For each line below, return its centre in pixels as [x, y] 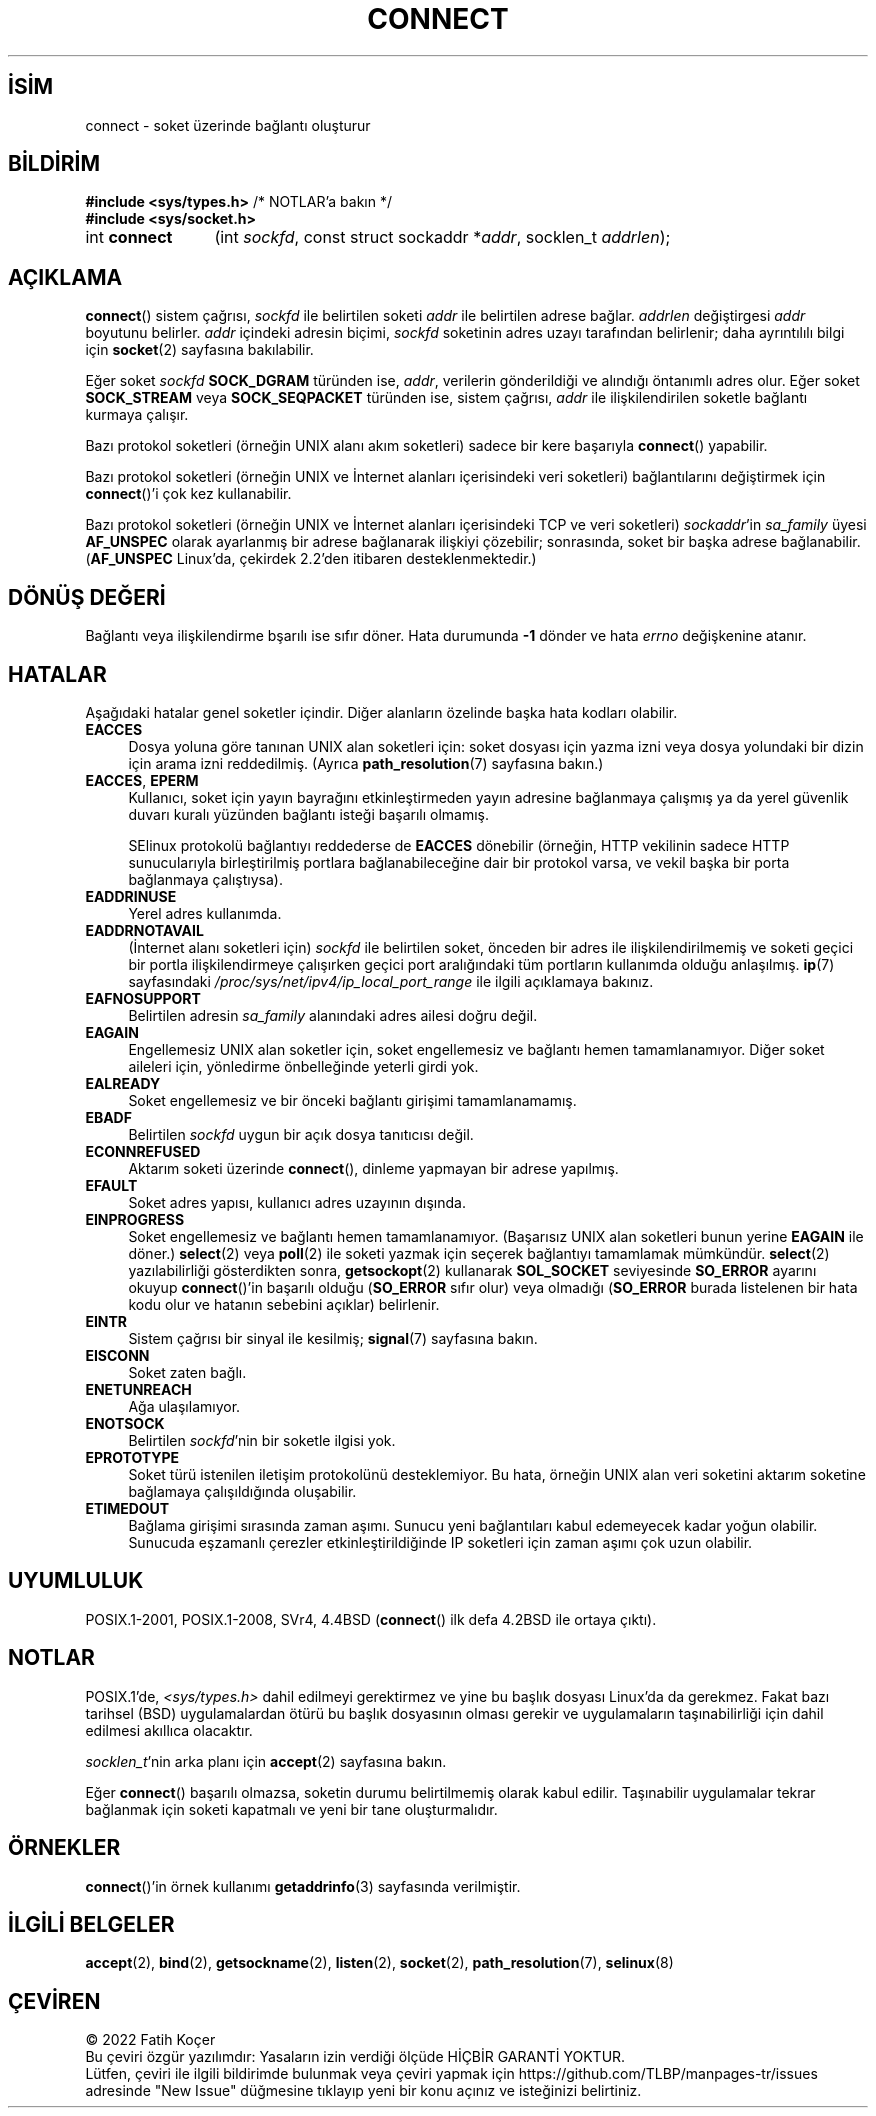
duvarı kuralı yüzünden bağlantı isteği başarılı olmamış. [309, 814]
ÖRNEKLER [64, 1848]
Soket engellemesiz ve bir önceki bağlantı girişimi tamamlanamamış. [352, 1100]
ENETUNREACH [138, 1389]
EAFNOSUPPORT [143, 998]
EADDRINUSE [131, 896]
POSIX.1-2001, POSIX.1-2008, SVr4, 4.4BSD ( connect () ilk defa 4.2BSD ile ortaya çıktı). [371, 1619]
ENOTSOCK [125, 1423]
